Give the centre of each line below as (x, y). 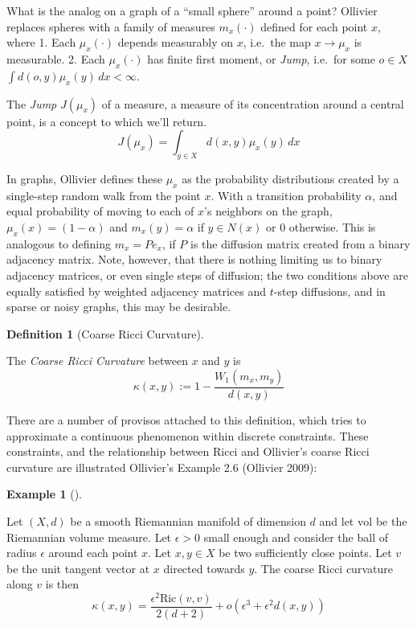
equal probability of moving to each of (100, 211)
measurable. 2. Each (56, 58)
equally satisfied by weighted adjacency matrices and (137, 291)
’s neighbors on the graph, (268, 211)
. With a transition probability (286, 195)
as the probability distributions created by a (290, 178)
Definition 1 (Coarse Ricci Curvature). (105, 333)
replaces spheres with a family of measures (111, 26)
